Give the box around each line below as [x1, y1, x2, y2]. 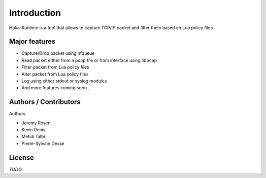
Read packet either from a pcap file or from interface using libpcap [21, 57, 157, 63]
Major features [9, 37, 56, 46]
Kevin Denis [21, 127, 46, 133]
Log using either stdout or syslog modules [21, 78, 107, 84]
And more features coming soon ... [21, 85, 92, 91]
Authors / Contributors [9, 98, 81, 106]
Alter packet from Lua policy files [21, 71, 89, 77]
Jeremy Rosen [21, 120, 51, 126]
